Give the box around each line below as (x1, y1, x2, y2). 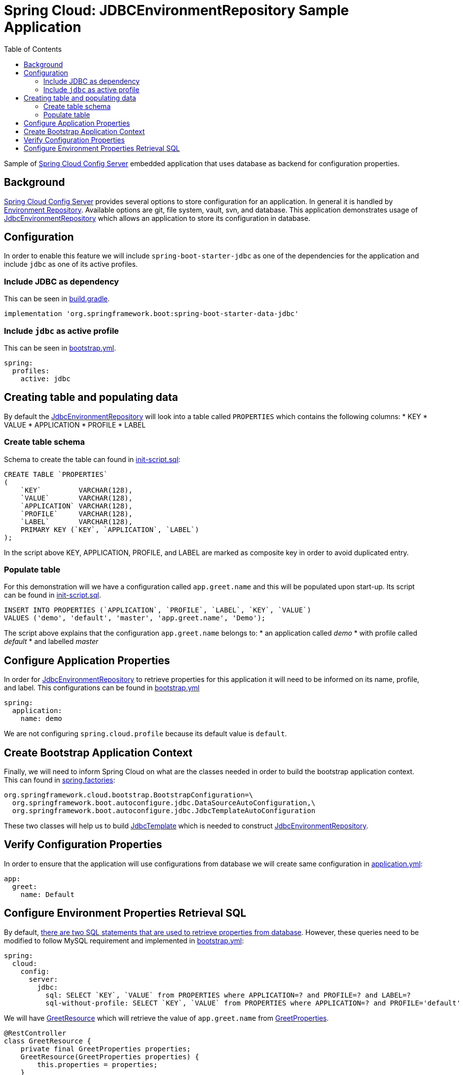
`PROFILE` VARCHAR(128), (20, 509, 133, 518)
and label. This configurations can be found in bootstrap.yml (4, 683, 199, 692)
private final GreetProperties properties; (20, 1044, 191, 1053)
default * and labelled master (4, 637, 99, 646)
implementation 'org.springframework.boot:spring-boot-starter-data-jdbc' (4, 310, 299, 318)
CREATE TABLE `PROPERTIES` (4, 470, 108, 478)
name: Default (20, 890, 75, 898)
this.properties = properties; (37, 1060, 158, 1069)
